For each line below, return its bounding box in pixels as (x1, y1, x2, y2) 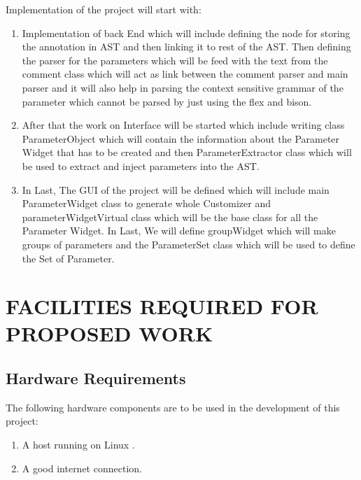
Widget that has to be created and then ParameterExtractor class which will (22, 145, 352, 160)
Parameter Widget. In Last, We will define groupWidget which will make (22, 223, 336, 238)
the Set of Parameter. (22, 250, 115, 265)
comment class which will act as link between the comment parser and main (22, 66, 348, 81)
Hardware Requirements (6, 367, 186, 389)
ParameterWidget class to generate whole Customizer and (22, 196, 271, 211)
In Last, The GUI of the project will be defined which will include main (22, 182, 330, 197)
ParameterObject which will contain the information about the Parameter (22, 131, 340, 146)
